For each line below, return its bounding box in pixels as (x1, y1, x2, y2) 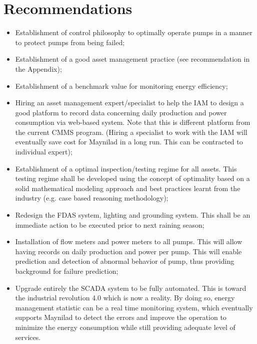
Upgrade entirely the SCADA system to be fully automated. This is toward (15, 282, 246, 293)
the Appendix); (15, 63, 62, 74)
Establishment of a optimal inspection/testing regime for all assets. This (15, 163, 237, 174)
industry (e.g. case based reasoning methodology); (15, 193, 168, 203)
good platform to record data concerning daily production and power (15, 107, 227, 117)
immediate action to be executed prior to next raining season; (15, 219, 204, 230)
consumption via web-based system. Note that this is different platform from (15, 117, 250, 127)
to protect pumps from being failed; (15, 37, 125, 47)
